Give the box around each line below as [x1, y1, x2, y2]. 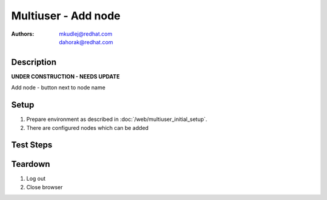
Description [11, 57, 57, 67]
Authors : [11, 30, 35, 37]
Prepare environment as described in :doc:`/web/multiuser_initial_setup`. [26, 115, 208, 123]
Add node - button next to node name [11, 84, 106, 91]
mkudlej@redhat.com [59, 30, 113, 37]
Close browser [26, 183, 63, 190]
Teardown [11, 159, 51, 169]
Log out [26, 175, 46, 182]
